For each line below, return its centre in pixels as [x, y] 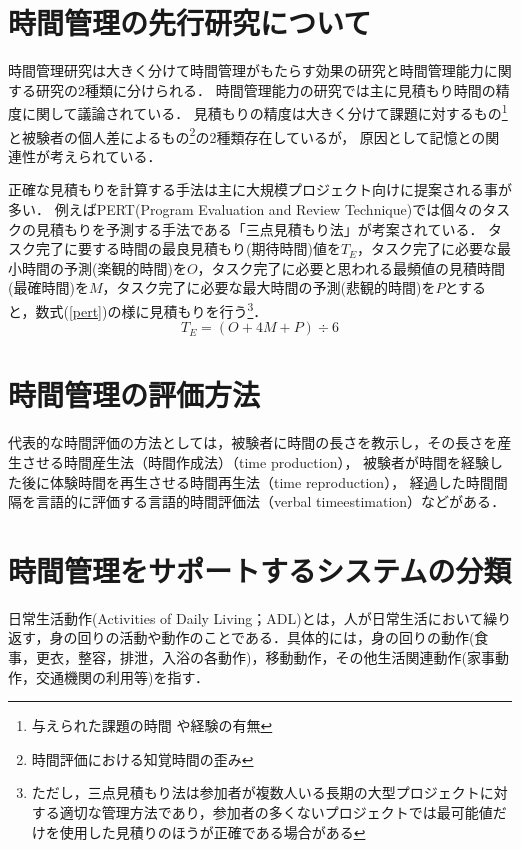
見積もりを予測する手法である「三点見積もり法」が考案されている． [259, 228]
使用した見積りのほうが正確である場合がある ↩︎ [212, 831]
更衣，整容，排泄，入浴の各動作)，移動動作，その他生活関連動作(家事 [265, 657]
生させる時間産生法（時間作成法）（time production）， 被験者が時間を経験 [249, 461]
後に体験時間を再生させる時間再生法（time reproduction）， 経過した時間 [257, 481]
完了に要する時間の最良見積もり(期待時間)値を [188, 248]
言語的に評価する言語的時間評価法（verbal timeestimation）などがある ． [270, 501]
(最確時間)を [48, 287]
